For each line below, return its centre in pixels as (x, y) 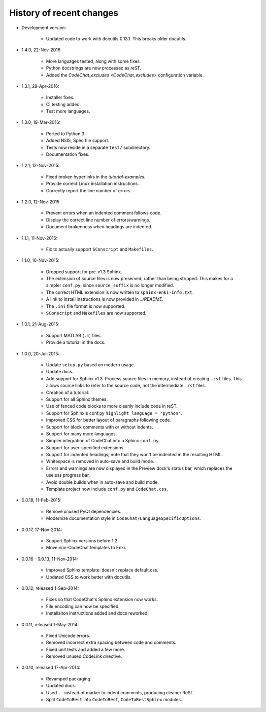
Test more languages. (68, 111)
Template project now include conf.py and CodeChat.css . (107, 489)
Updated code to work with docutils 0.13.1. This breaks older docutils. (116, 38)
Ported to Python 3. (66, 134)
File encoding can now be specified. (83, 606)
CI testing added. (64, 104)
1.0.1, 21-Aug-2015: (40, 324)
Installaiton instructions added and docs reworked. (97, 613)
